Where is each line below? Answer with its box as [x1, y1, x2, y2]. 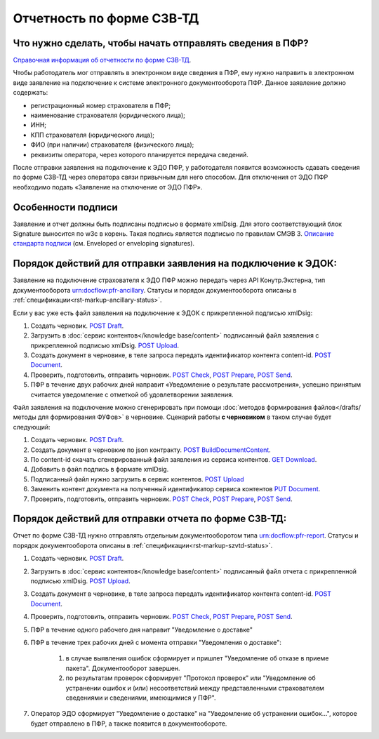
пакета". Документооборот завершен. [65, 664, 180, 672]
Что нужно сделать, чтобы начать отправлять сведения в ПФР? [13, 37, 309, 49]
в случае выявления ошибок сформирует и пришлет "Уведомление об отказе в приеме [65, 654, 329, 663]
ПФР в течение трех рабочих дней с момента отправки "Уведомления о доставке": [30, 638, 282, 646]
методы [13, 413, 36, 421]
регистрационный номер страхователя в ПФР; [30, 101, 171, 109]
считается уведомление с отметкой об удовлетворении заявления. [30, 390, 234, 399]
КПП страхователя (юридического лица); [30, 131, 154, 139]
